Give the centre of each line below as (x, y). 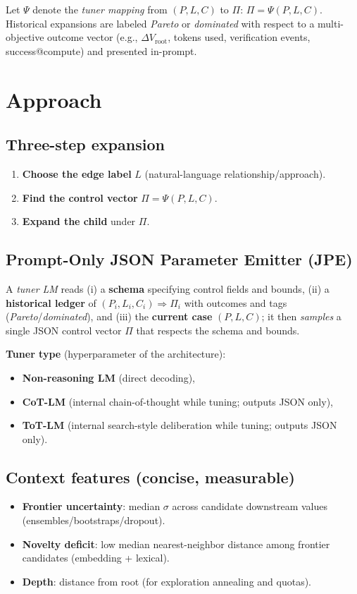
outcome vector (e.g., (93, 37)
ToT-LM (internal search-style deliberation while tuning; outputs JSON (180, 425)
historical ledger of (51, 302)
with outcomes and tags (236, 302)
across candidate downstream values (250, 506)
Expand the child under (79, 221)
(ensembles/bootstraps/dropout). (94, 520)
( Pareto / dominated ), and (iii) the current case (109, 316)
